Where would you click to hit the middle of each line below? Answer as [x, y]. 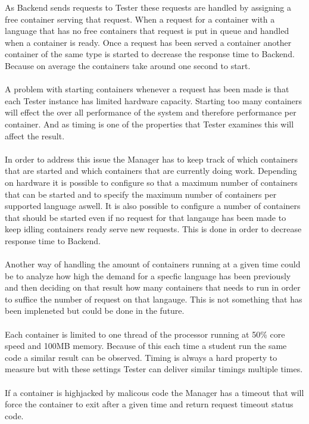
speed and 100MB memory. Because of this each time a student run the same [146, 346]
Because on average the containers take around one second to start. [128, 65]
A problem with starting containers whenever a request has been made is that [147, 89]
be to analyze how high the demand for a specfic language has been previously [148, 275]
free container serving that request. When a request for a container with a [140, 19]
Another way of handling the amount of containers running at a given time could [153, 264]
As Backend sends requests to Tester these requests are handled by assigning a [148, 7]
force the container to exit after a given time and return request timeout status [149, 404]
